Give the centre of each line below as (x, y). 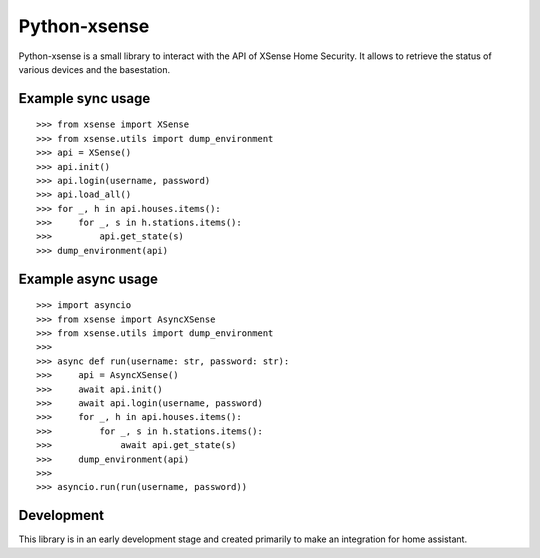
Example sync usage (84, 98)
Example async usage (88, 278)
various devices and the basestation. (94, 69)
